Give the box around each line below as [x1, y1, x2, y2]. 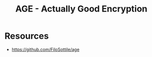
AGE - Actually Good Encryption [15, 3, 148, 14]
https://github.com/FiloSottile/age [11, 46, 80, 52]
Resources [4, 30, 49, 42]
